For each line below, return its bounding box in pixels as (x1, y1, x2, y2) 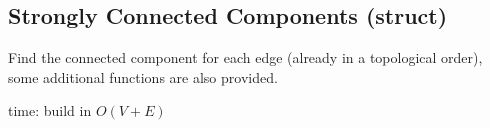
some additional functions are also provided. (8, 66, 278, 87)
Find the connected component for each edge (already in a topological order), (8, 47, 483, 68)
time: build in (8, 100, 92, 121)
